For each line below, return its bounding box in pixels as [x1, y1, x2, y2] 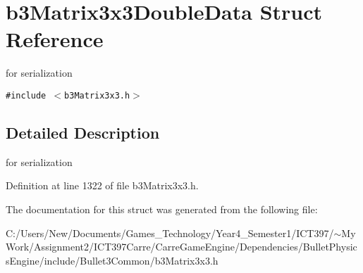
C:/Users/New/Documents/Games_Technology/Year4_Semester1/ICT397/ [6, 225, 334, 240]
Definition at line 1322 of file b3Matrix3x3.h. [6, 178, 199, 193]
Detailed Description [6, 121, 160, 143]
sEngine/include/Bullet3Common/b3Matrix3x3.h [6, 253, 219, 267]
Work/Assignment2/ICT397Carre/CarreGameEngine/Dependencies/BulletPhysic [6, 239, 357, 254]
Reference [6, 25, 104, 53]
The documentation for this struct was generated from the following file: [6, 201, 318, 216]
